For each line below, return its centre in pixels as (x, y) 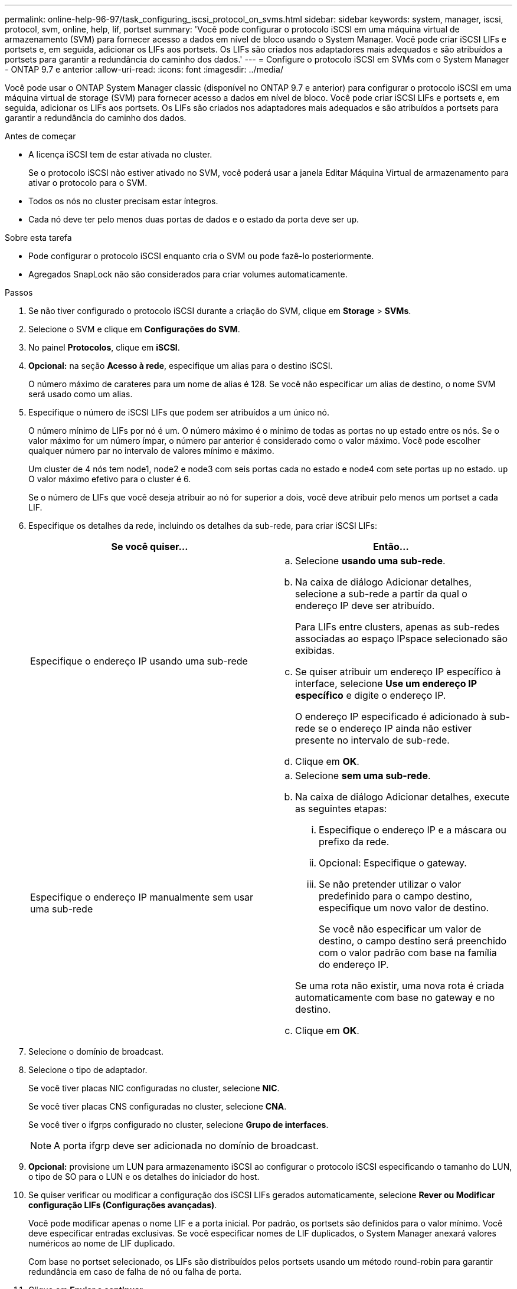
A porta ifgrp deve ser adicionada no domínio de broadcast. (186, 1146)
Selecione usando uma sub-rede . (370, 561)
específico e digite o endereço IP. (371, 695)
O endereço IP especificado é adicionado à (391, 717)
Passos (19, 292)
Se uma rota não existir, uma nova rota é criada (400, 986)
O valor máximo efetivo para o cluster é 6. (110, 479)
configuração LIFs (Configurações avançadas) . (123, 1205)
